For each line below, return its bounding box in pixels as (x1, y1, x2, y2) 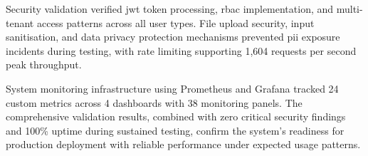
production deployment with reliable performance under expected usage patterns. (6, 137, 361, 152)
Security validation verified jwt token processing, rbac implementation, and (6, 1, 334, 16)
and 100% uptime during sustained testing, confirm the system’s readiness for (6, 123, 345, 137)
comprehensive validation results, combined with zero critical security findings (6, 109, 346, 124)
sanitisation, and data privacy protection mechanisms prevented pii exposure (6, 29, 340, 44)
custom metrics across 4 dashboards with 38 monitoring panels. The (6, 95, 303, 110)
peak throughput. (6, 57, 82, 72)
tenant (6, 15, 34, 30)
